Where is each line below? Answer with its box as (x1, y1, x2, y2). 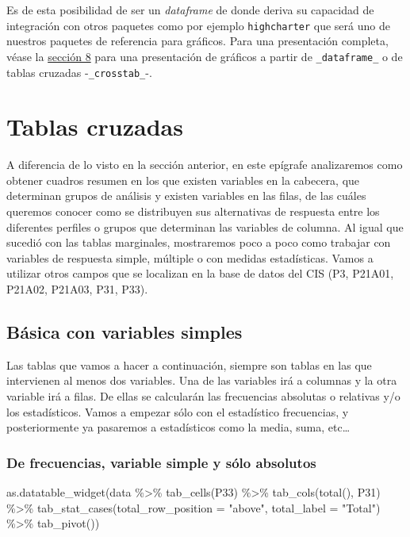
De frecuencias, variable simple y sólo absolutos (6, 452, 316, 472)
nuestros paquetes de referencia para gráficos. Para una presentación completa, (6, 33, 389, 49)
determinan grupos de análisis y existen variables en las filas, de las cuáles (6, 187, 366, 204)
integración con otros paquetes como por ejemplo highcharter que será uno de (6, 17, 390, 33)
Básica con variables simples (6, 320, 243, 344)
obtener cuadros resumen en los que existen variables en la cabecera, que (6, 171, 360, 188)
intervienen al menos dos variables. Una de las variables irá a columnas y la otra (6, 372, 397, 389)
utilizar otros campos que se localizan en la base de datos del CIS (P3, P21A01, (6, 265, 394, 282)
